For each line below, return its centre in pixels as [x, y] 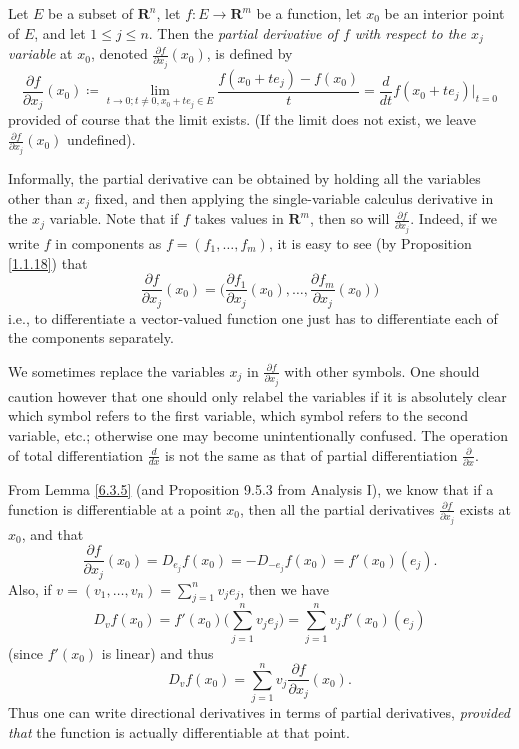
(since [26, 652]
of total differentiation [76, 454]
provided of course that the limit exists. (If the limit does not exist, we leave [242, 119]
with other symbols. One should [382, 370]
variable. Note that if [114, 218]
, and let [60, 32]
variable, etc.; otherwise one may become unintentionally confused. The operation [258, 435]
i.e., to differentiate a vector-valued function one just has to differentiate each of [253, 317]
